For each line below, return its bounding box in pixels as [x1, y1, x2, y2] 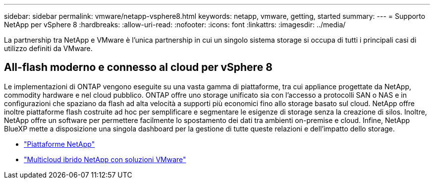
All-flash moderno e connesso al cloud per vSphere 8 [4, 61, 272, 74]
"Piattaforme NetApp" [24, 139, 95, 148]
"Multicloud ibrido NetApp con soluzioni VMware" [24, 155, 186, 164]
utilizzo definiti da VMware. [4, 44, 93, 53]
